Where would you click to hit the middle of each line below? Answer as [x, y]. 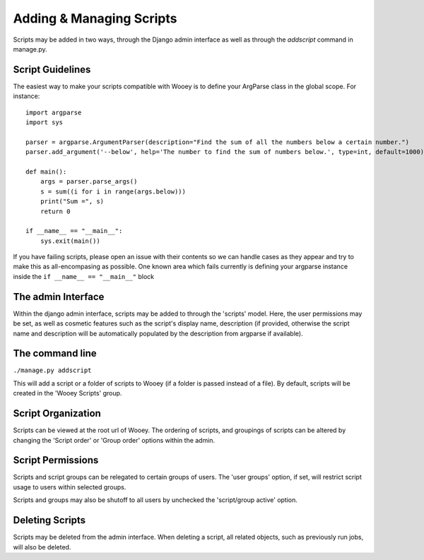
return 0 [55, 211]
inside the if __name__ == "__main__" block [84, 276]
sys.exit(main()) [70, 241]
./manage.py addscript [52, 370]
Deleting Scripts [49, 520]
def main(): [46, 172]
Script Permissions [56, 460]
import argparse [54, 112]
